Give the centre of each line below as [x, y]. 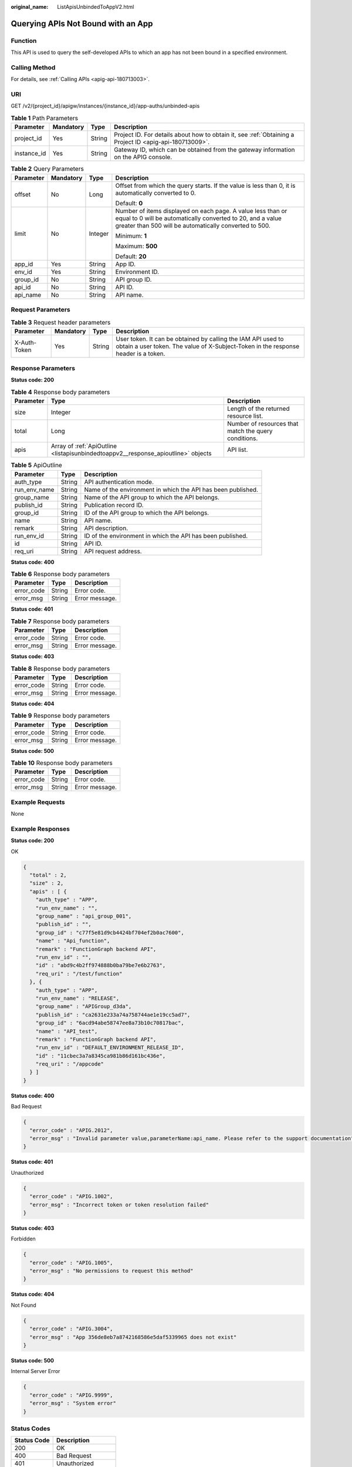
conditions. [242, 438]
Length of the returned [258, 409]
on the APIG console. [143, 157]
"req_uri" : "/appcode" [70, 1064]
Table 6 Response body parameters [60, 574]
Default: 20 [131, 256]
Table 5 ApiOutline [37, 465]
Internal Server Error [35, 1371]
